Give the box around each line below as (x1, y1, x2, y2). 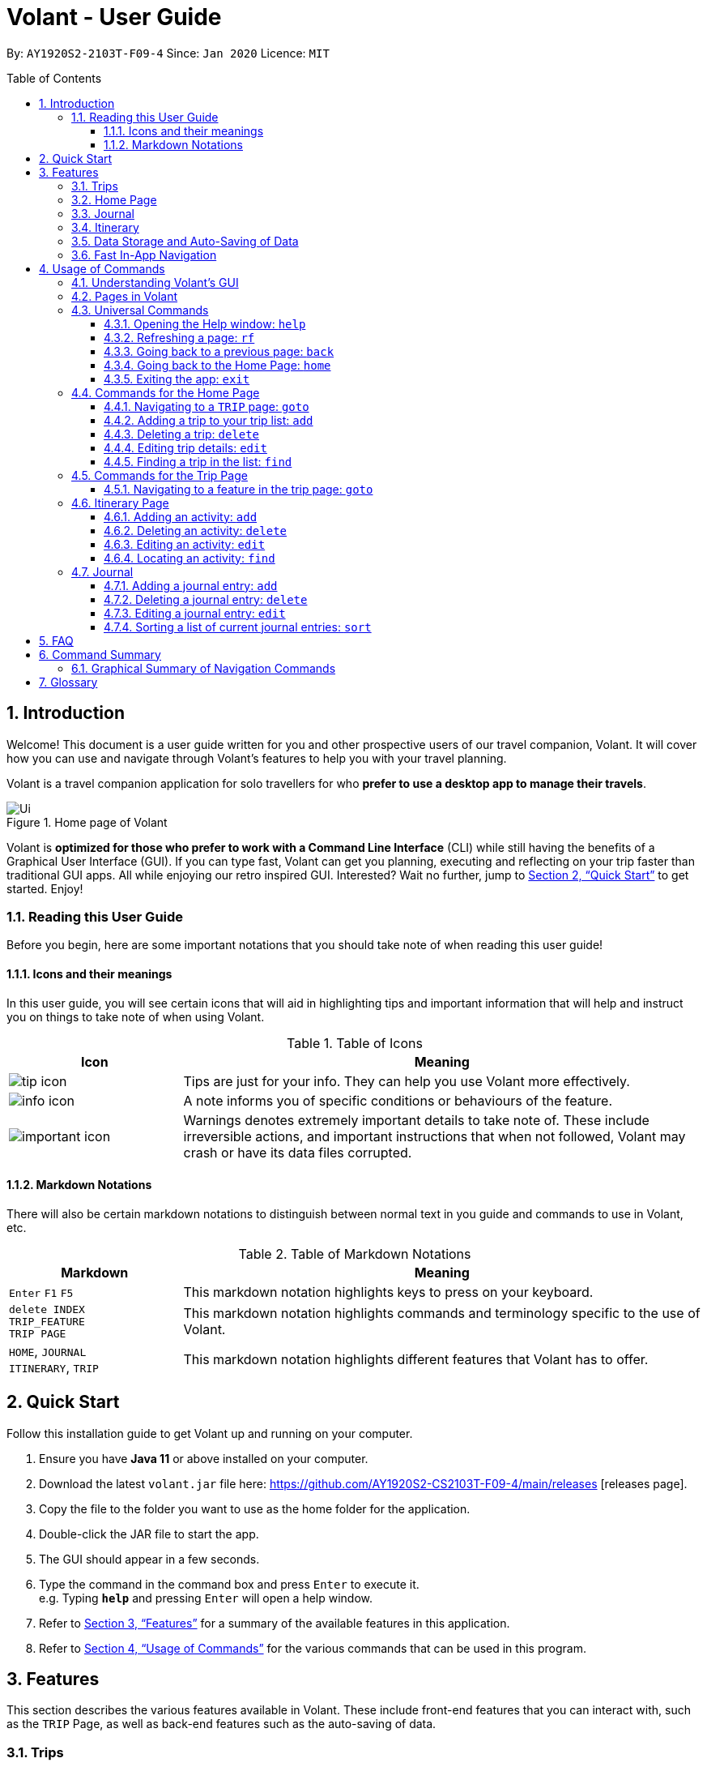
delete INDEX (9, 1303, 85, 1316)
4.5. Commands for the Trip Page (71, 468, 248, 482)
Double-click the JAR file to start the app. (39, 1526, 259, 1541)
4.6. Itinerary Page (71, 495, 169, 510)
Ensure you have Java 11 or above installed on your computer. (39, 1451, 368, 1465)
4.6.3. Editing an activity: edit (104, 537, 266, 551)
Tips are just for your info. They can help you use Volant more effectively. (183, 1072, 630, 1089)
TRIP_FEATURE (9, 1315, 85, 1328)
